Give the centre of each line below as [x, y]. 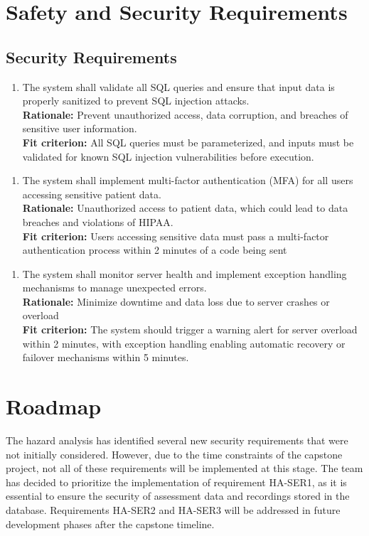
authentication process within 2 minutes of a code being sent [155, 250]
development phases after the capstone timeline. [110, 524]
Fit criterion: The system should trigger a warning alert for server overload [190, 329]
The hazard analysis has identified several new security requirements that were [177, 440]
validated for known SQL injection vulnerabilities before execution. [168, 156]
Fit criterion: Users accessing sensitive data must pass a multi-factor [176, 236]
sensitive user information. [80, 128]
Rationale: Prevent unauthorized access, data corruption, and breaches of [185, 114]
